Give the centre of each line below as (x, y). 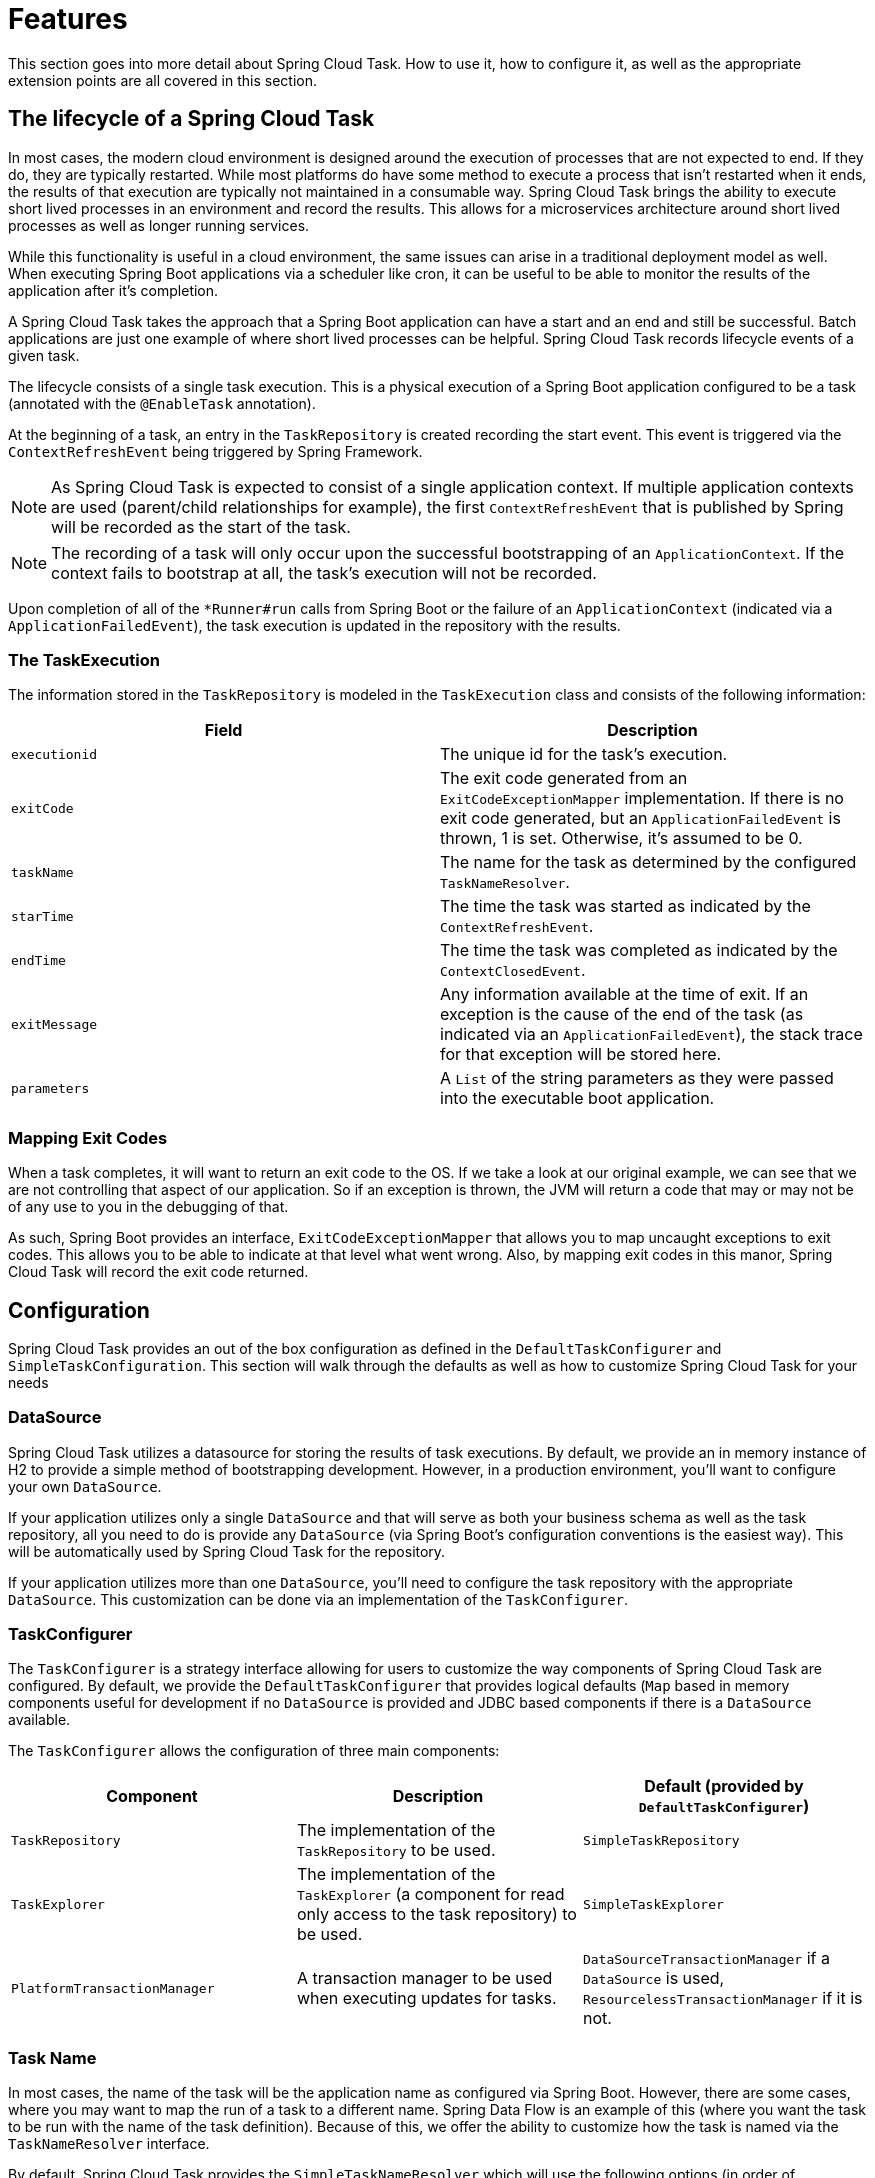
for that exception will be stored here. (581, 1054)
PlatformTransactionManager (113, 1988)
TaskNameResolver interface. (109, 2144)
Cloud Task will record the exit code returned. (158, 1272)
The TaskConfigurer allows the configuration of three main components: (254, 1751)
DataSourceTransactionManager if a (706, 1958)
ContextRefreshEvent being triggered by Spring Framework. (215, 451)
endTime (38, 960)
